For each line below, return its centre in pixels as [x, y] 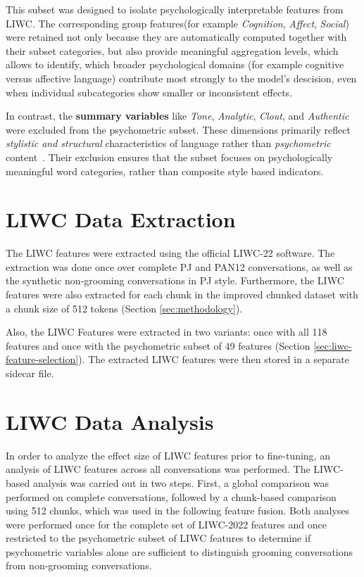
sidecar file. [30, 373]
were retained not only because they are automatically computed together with [176, 37]
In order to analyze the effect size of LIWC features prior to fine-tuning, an [168, 455]
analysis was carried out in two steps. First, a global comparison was [181, 482]
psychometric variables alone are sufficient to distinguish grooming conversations [180, 551]
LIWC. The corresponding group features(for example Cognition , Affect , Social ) [177, 23]
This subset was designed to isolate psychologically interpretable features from [175, 9]
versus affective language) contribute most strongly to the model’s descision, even [181, 78]
